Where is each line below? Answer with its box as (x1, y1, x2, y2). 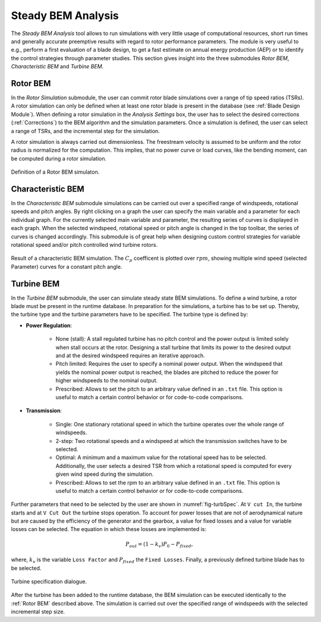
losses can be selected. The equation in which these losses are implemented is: (11, 526, 206, 533)
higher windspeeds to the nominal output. (55, 377, 158, 384)
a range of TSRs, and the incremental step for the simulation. (11, 127, 160, 134)
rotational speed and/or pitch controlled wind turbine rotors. (11, 241, 158, 248)
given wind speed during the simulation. (55, 470, 154, 478)
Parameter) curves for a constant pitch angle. (11, 263, 122, 270)
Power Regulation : (26, 322, 73, 329)
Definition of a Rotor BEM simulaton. (11, 168, 100, 175)
